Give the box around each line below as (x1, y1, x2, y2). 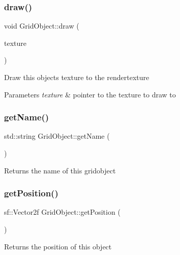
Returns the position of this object (4, 241, 112, 251)
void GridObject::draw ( (4, 20, 79, 31)
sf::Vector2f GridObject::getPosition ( (4, 207, 121, 217)
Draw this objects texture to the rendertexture (4, 72, 149, 82)
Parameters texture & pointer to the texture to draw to (4, 89, 176, 99)
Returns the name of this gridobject (4, 165, 116, 175)
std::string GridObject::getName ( (4, 131, 110, 141)
